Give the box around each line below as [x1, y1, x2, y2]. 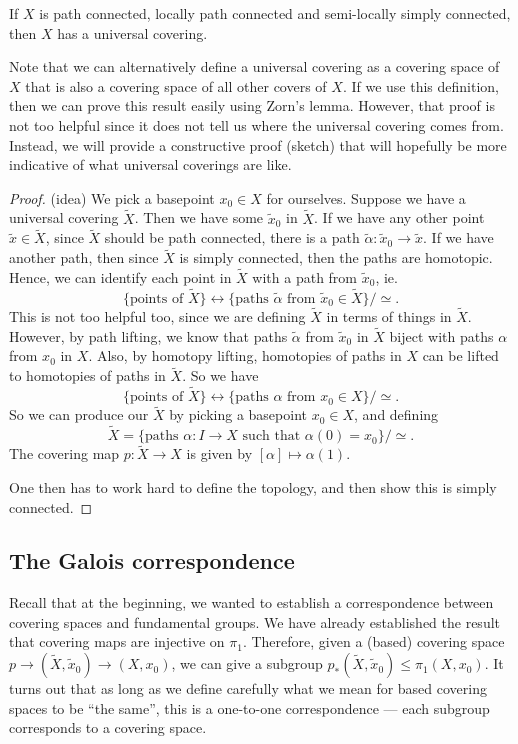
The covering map [9, 443, 120, 464]
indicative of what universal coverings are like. [9, 154, 292, 175]
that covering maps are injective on [9, 631, 225, 652]
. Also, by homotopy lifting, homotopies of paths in [88, 345, 402, 366]
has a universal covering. [57, 22, 208, 43]
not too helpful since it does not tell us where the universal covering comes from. [9, 114, 504, 135]
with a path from [252, 267, 358, 287]
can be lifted [422, 345, 499, 366]
